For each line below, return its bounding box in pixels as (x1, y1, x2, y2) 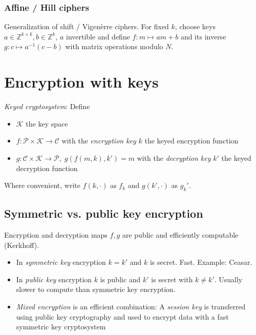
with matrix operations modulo (65, 41, 163, 52)
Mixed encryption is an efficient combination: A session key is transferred (16, 301, 246, 312)
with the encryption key (61, 135, 136, 146)
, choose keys (175, 21, 216, 32)
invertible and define (66, 31, 130, 41)
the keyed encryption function (144, 135, 239, 146)
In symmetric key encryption (16, 257, 106, 267)
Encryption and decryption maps (4, 229, 108, 240)
